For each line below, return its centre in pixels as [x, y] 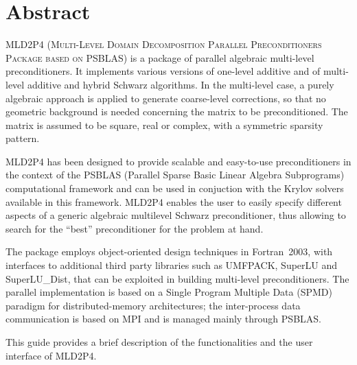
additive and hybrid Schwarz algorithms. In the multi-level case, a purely [181, 84]
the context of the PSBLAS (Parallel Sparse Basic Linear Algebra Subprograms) [175, 175]
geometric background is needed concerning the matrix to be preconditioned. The [177, 111]
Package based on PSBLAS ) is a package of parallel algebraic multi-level [160, 57]
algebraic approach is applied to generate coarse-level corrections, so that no [166, 98]
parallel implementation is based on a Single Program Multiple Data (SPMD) [169, 292]
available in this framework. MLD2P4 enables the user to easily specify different [174, 201]
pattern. [23, 138]
